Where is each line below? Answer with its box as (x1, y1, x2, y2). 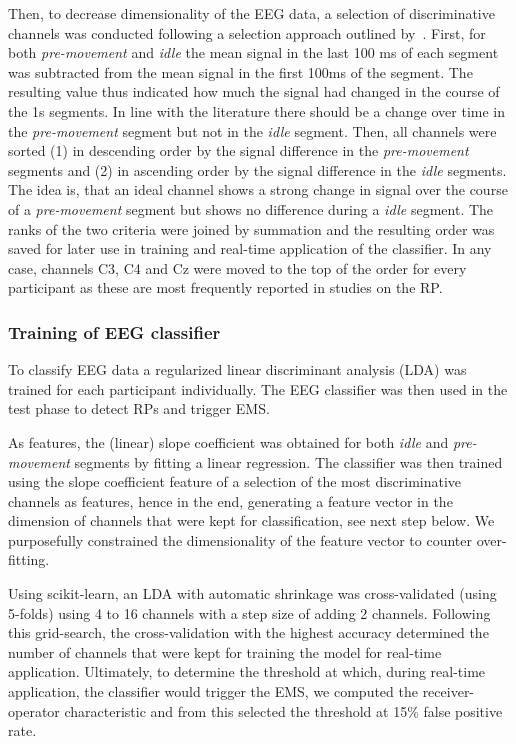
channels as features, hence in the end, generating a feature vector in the (8, 490, 453, 511)
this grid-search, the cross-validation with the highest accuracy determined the (8, 622, 489, 643)
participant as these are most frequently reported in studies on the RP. (8, 277, 443, 298)
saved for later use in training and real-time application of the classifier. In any (8, 238, 492, 259)
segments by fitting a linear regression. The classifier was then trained (74, 451, 503, 472)
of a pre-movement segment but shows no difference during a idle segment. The (8, 198, 494, 219)
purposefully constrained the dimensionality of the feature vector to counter (8, 529, 473, 550)
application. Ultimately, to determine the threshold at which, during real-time (8, 661, 486, 682)
